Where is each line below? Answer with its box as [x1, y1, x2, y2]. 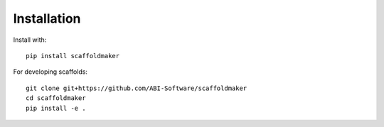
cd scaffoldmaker [26, 94, 86, 102]
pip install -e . [26, 104, 86, 112]
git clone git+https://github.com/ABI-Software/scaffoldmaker [26, 84, 247, 92]
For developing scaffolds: [13, 67, 88, 76]
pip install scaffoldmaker [26, 52, 120, 60]
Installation [13, 11, 81, 26]
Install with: [13, 35, 47, 44]
